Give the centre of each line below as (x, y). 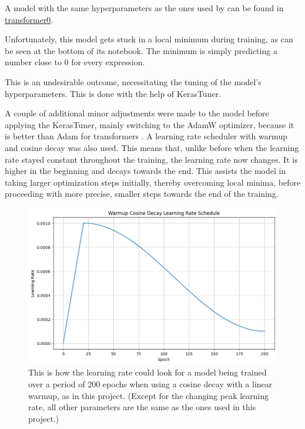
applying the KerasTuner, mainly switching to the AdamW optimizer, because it (150, 124)
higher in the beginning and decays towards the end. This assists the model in (145, 171)
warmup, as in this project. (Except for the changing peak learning (149, 395)
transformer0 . (29, 19)
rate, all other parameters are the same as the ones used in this (142, 407)
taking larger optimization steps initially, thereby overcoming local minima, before (153, 182)
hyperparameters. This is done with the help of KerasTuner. (113, 93)
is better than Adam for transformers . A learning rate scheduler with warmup (146, 136)
